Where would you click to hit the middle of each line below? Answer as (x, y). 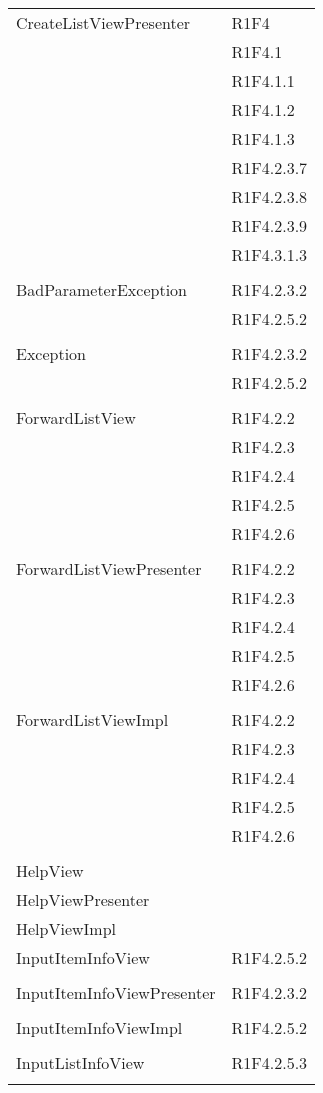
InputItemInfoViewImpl (99, 1027)
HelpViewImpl (66, 928)
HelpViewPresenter (83, 899)
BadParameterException (101, 289)
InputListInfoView (80, 1062)
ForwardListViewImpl (92, 719)
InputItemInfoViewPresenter (116, 992)
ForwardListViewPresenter (109, 568)
